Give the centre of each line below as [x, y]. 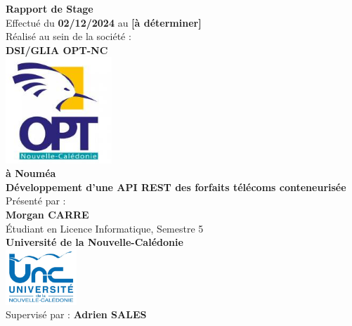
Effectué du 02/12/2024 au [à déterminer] [104, 22]
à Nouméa [31, 173]
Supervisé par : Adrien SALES [76, 314]
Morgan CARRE [47, 214]
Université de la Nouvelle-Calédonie [94, 242]
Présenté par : [36, 201]
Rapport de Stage [50, 8]
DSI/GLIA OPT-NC [57, 50]
